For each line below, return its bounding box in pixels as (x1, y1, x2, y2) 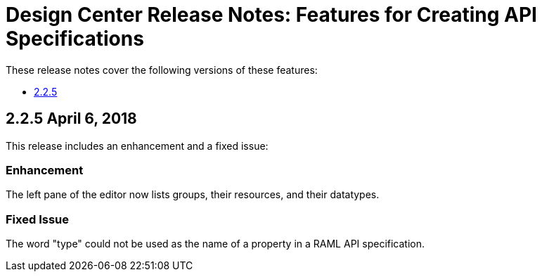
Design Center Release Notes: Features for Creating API (6, 3, 537, 27)
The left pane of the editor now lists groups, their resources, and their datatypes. (6, 188, 380, 201)
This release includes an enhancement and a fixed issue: (6, 139, 269, 152)
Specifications (6, 27, 144, 51)
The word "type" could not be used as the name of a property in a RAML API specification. (6, 238, 425, 250)
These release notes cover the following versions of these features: (6, 63, 318, 76)
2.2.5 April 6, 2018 (6, 110, 137, 128)
